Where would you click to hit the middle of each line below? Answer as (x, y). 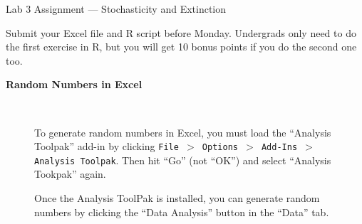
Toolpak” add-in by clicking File (107, 146)
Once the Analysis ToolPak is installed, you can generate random (177, 198)
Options (220, 148)
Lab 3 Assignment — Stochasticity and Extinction (116, 9)
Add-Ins (279, 148)
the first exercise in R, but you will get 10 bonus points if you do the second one (181, 47)
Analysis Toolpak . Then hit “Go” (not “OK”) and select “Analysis (183, 160)
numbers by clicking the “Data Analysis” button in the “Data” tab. (182, 212)
